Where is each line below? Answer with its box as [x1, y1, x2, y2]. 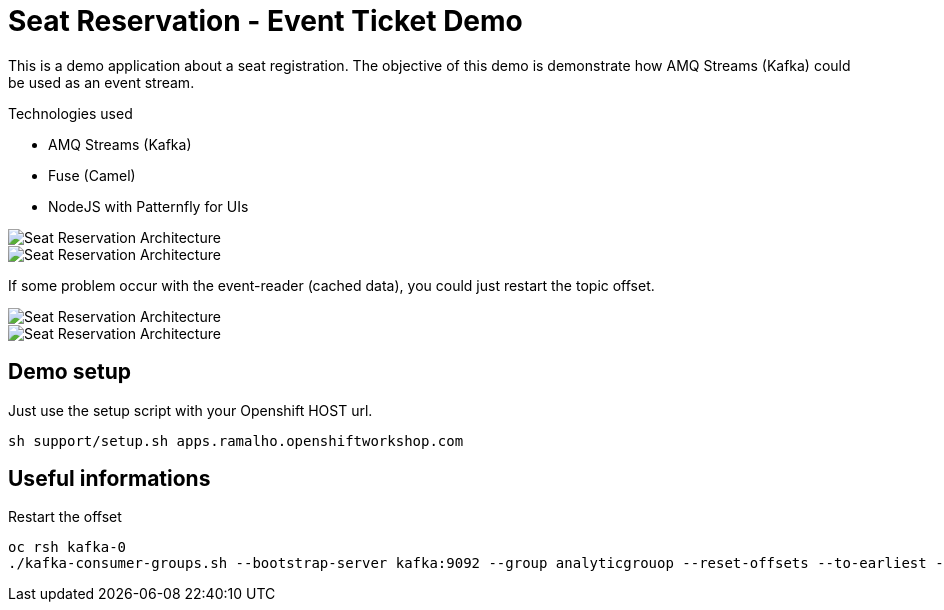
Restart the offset [8, 508, 122, 526]
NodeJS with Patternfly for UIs [48, 197, 249, 215]
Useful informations [8, 466, 211, 492]
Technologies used [8, 104, 133, 122]
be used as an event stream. [8, 73, 195, 91]
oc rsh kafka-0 [8, 539, 127, 556]
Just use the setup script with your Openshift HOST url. [8, 401, 373, 419]
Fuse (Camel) [48, 166, 136, 184]
